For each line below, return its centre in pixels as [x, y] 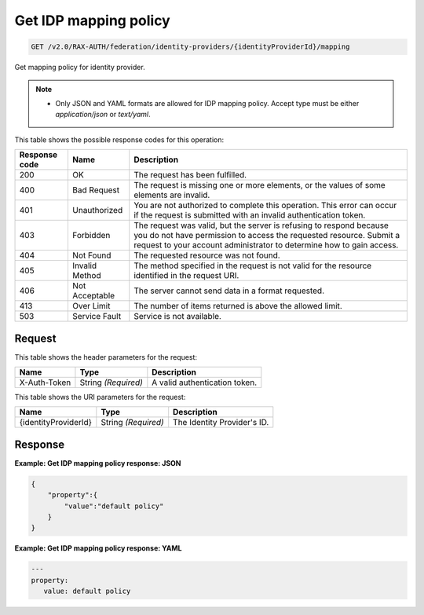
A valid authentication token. [205, 383]
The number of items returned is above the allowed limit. [238, 306]
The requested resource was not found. [207, 255]
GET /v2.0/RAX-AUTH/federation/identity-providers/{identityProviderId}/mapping [190, 47]
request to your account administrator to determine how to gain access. [266, 245]
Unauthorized [97, 210]
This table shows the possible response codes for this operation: [119, 139]
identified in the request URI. [186, 276]
